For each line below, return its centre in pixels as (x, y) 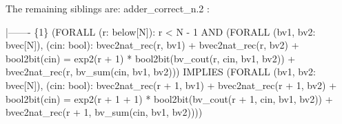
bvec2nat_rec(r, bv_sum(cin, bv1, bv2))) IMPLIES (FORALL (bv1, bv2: (161, 72)
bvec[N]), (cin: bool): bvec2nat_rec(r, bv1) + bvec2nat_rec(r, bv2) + (152, 45)
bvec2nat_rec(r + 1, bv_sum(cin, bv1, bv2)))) (104, 112)
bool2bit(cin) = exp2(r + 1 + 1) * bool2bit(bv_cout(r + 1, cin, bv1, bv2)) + (169, 98)
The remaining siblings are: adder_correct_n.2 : (108, 8)
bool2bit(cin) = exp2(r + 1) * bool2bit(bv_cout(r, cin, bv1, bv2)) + (151, 58)
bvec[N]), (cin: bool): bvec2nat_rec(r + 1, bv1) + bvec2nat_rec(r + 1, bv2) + (171, 85)
